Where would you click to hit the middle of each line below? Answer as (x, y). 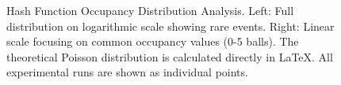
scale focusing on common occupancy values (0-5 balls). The (153, 41)
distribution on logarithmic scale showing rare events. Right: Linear (170, 26)
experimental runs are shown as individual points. (127, 72)
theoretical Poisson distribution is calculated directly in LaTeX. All (170, 56)
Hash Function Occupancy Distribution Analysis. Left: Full (150, 10)
